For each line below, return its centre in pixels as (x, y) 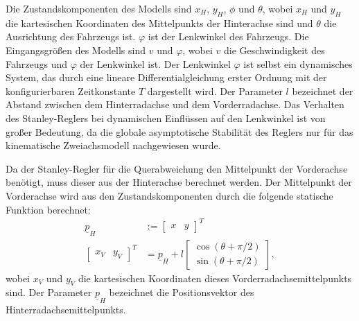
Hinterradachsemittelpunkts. (66, 309)
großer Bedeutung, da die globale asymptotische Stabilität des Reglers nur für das (179, 131)
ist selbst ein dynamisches (298, 63)
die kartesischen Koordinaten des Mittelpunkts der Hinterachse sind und (159, 23)
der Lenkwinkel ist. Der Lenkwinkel (155, 63)
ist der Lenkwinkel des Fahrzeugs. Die (228, 36)
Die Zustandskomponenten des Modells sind (99, 8)
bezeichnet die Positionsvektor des (182, 292)
